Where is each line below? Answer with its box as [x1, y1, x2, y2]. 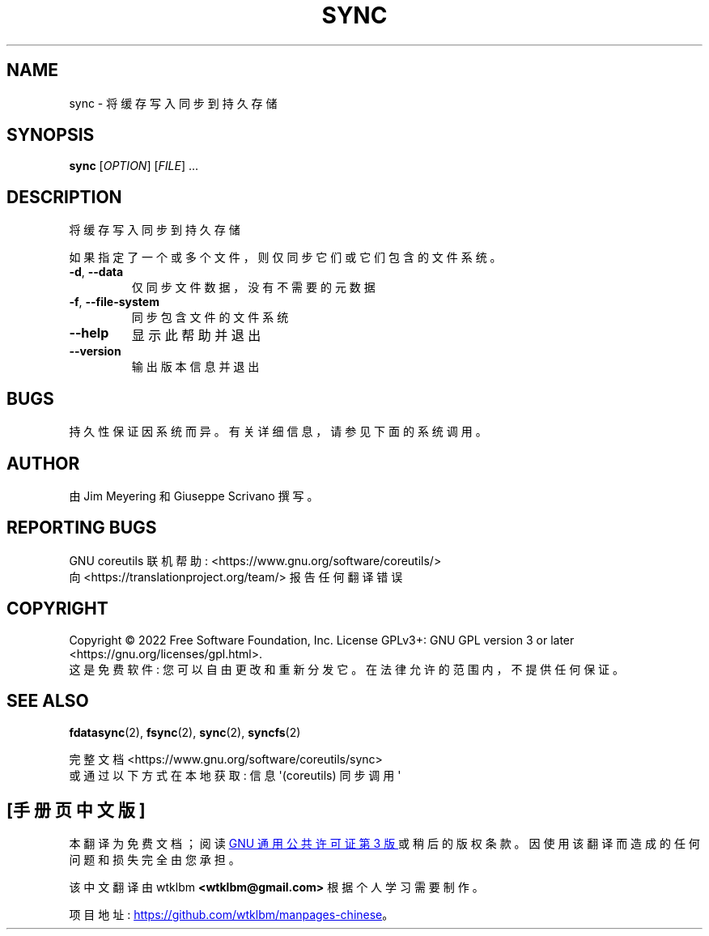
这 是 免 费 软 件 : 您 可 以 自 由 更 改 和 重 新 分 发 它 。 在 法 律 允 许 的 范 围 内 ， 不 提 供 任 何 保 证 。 [69, 662, 625, 676]
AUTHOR [6, 453, 80, 474]
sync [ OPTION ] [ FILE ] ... [69, 159, 199, 173]
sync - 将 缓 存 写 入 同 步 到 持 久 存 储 [69, 96, 278, 110]
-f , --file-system [69, 295, 159, 309]
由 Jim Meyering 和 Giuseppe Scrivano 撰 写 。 [69, 488, 319, 503]
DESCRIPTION [6, 186, 122, 207]
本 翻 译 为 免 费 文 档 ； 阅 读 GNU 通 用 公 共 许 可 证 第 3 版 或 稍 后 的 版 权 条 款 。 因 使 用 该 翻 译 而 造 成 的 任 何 [69, 836, 700, 851]
